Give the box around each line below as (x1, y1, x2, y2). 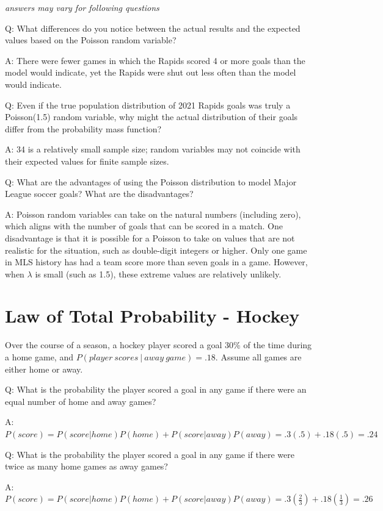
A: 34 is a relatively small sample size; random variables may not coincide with (5, 143, 301, 155)
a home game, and (5, 351, 73, 363)
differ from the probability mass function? (5, 122, 162, 135)
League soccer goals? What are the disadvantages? (5, 187, 194, 200)
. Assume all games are (215, 351, 302, 363)
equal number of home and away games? (5, 395, 156, 407)
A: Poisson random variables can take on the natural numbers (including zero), (5, 207, 301, 220)
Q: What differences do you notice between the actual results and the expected (5, 21, 301, 34)
